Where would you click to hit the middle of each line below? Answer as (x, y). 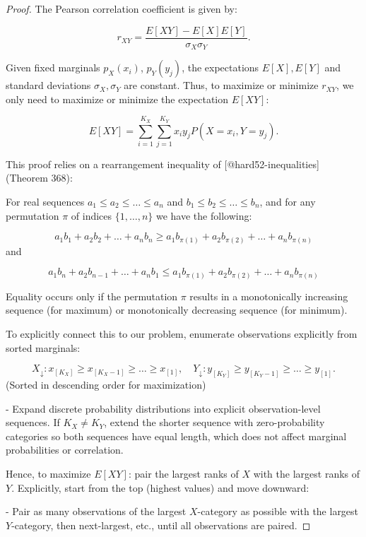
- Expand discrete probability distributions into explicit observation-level (163, 408)
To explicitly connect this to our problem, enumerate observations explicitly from (182, 334)
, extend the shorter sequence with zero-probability (214, 422)
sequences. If (33, 422)
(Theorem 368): (39, 178)
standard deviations (48, 85)
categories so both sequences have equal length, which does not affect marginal (176, 436)
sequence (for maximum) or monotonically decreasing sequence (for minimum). (177, 310)
